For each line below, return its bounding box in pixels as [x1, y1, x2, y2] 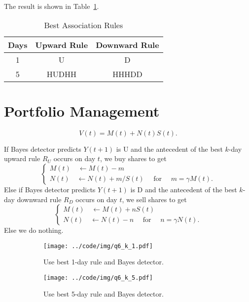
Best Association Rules [44, 19, 123, 31]
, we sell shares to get [122, 194, 187, 204]
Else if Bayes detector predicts [4, 184, 96, 194]
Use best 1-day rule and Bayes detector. [43, 257, 164, 267]
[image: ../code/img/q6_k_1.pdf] [43, 242, 153, 250]
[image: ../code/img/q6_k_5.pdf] [43, 274, 153, 281]
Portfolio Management [4, 100, 160, 121]
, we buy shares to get [100, 153, 167, 164]
